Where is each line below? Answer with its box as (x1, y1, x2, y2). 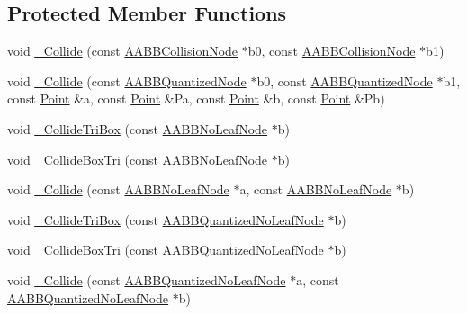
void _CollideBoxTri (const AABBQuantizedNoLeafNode (7, 240, 324, 259)
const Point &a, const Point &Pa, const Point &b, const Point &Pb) (7, 89, 385, 108)
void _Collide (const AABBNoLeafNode (7, 180, 229, 199)
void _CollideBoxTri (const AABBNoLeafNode (7, 149, 268, 168)
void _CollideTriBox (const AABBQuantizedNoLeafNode (7, 210, 324, 229)
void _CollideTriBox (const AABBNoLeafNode (7, 119, 268, 138)
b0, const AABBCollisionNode (247, 41, 416, 60)
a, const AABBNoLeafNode (239, 180, 392, 199)
